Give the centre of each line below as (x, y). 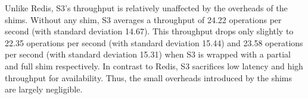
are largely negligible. (44, 89)
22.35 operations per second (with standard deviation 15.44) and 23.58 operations (154, 42)
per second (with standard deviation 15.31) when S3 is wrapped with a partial (148, 54)
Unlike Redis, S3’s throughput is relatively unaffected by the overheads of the (146, 8)
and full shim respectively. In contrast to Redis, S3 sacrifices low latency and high (154, 66)
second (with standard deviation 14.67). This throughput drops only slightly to (149, 31)
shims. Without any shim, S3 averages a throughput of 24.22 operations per (143, 19)
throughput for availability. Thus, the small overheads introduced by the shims (149, 77)
